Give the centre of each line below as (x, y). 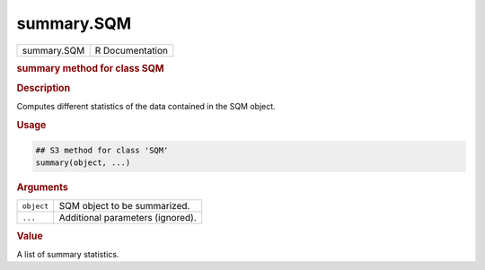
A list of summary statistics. (68, 255)
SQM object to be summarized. (124, 206)
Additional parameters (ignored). (128, 218)
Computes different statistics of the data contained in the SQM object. (146, 107)
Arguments (43, 187)
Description (44, 88)
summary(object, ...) (83, 163)
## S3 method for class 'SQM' (102, 150)
